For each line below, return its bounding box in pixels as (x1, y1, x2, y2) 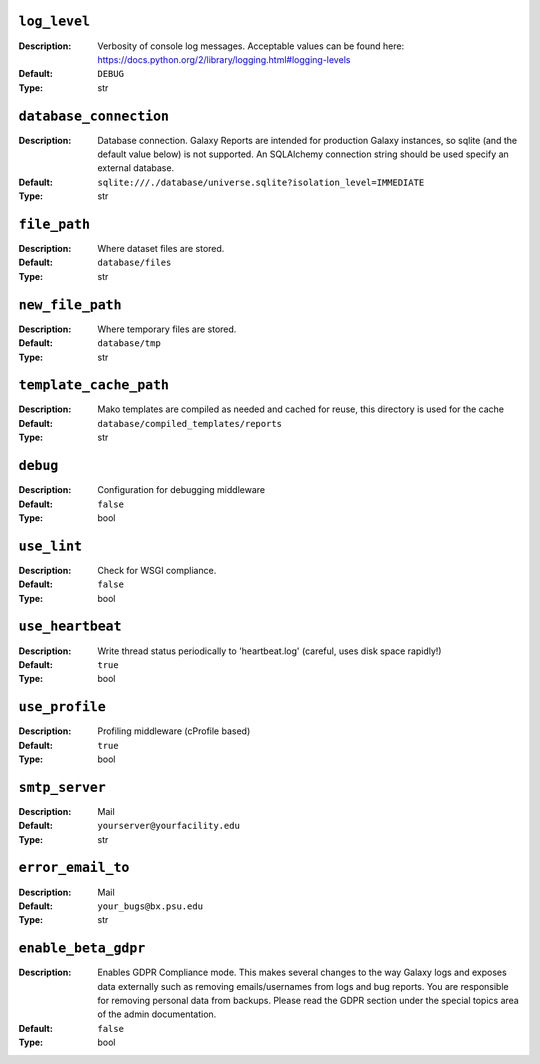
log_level (18, 13, 90, 30)
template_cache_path (18, 377, 170, 394)
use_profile (18, 699, 107, 715)
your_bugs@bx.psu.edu (97, 900, 204, 912)
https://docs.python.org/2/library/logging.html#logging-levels (97, 53, 351, 65)
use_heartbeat (18, 618, 122, 635)
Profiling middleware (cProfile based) (97, 725, 251, 737)
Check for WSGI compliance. (97, 564, 217, 576)
